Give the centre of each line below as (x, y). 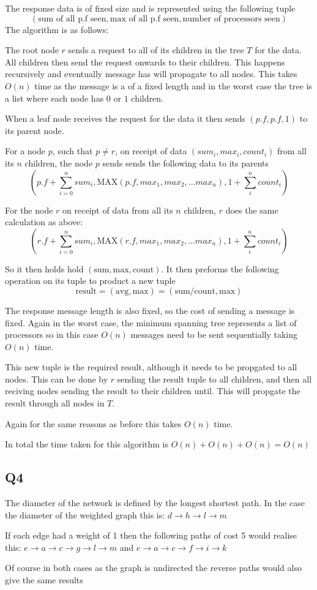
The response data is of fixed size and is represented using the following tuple (150, 8)
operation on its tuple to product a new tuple (90, 281)
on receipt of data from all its (118, 210)
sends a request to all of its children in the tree (156, 50)
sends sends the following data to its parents (186, 162)
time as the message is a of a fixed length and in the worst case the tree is (173, 85)
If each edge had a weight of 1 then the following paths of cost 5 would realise (151, 535)
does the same (252, 210)
